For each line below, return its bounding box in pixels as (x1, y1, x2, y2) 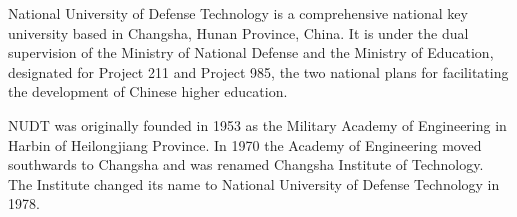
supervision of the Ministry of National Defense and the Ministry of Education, (8, 42, 494, 63)
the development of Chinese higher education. (8, 81, 288, 102)
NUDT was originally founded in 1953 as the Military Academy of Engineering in (8, 114, 507, 135)
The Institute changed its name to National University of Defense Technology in (8, 173, 500, 194)
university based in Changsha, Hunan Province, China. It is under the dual (8, 22, 469, 43)
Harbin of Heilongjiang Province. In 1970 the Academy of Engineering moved (8, 134, 482, 155)
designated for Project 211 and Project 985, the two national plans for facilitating (8, 61, 509, 82)
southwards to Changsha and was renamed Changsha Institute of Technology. (8, 154, 484, 175)
